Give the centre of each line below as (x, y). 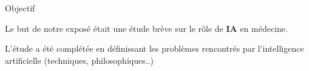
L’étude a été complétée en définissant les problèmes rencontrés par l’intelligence (154, 48)
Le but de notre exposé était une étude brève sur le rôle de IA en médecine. (146, 28)
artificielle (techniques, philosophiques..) (79, 60)
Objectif (20, 8)
